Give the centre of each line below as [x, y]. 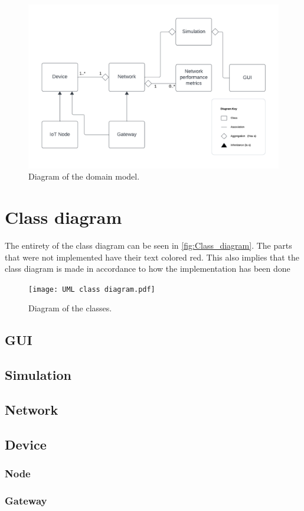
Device [26, 444]
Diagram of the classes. [70, 308]
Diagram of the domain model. [84, 176]
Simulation [38, 375]
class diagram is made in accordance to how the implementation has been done [148, 268]
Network [32, 409]
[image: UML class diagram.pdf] [92, 289]
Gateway [26, 500]
